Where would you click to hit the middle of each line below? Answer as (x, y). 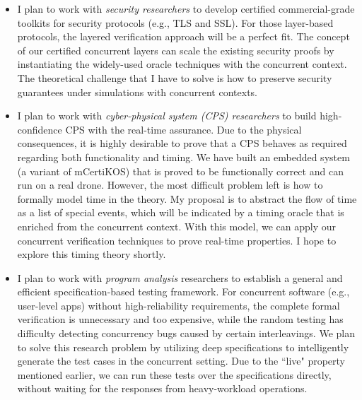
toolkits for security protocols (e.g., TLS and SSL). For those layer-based (175, 22)
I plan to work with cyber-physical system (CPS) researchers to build (167, 116)
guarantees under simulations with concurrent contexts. (137, 92)
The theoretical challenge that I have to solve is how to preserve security (175, 77)
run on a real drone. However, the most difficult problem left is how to (170, 185)
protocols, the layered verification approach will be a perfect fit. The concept (183, 36)
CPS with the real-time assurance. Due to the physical (183, 129)
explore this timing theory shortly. (92, 254)
